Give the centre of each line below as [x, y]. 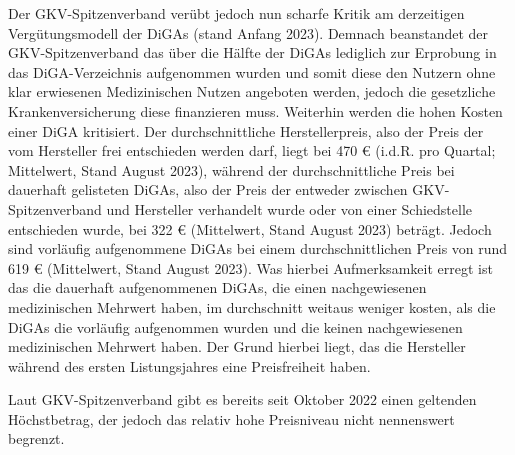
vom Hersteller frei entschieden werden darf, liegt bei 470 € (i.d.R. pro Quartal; [252, 150]
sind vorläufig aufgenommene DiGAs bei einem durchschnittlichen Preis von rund [258, 248]
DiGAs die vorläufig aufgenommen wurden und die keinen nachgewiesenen [235, 326]
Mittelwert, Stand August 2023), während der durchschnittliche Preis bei [231, 169]
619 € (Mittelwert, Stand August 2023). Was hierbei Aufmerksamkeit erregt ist [250, 267]
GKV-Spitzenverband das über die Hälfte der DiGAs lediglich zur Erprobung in [252, 52]
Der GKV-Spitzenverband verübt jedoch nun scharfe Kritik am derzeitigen [236, 13]
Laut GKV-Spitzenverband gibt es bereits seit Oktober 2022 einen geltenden [242, 399]
